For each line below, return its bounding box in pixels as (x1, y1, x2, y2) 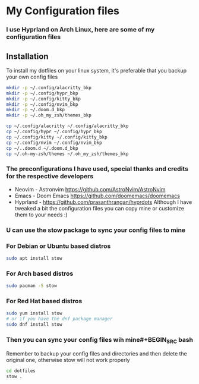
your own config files (6, 73, 58, 80)
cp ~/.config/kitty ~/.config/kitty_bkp (6, 134, 108, 140)
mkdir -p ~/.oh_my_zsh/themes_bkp (6, 112, 92, 118)
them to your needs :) (14, 211, 68, 218)
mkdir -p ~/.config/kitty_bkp (6, 96, 81, 102)
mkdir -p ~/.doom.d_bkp (6, 107, 65, 113)
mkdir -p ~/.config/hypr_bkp (6, 90, 78, 96)
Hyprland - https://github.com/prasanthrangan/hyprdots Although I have (14, 198, 192, 206)
